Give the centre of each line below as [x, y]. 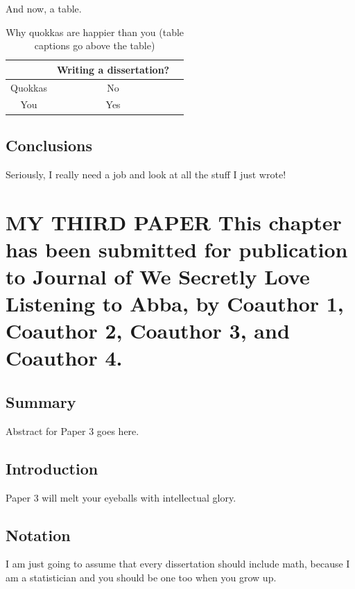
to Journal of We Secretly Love [158, 276]
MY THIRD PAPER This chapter [174, 222]
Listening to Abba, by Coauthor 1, [175, 304]
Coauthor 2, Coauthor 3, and [148, 331]
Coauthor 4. [64, 358]
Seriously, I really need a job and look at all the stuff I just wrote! [146, 174]
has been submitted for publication [177, 249]
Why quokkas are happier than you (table [95, 32]
